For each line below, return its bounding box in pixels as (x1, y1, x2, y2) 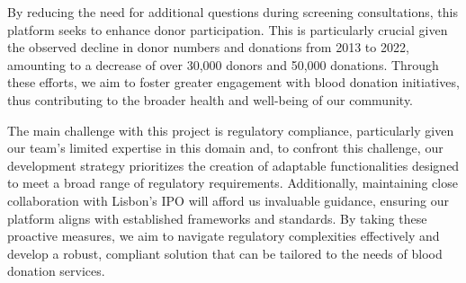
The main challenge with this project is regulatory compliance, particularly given (7, 120, 454, 139)
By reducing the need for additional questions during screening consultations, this (7, 3, 458, 21)
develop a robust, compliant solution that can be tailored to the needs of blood (7, 243, 443, 262)
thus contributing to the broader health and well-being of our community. (7, 90, 414, 109)
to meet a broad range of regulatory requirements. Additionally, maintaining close (7, 173, 458, 192)
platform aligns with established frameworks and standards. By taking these (7, 208, 427, 227)
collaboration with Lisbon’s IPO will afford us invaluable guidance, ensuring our (7, 190, 449, 209)
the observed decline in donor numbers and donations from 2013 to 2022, (7, 38, 409, 57)
